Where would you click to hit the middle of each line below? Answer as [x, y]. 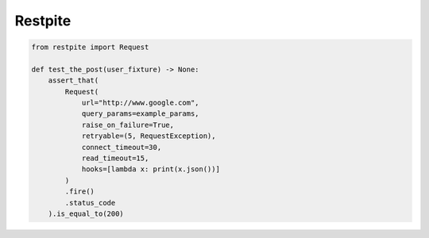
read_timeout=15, [115, 158]
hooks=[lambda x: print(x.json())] [151, 169]
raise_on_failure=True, [128, 125]
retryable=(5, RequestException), [149, 136]
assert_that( [73, 81]
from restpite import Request [90, 47]
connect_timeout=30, [122, 147]
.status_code [90, 203]
